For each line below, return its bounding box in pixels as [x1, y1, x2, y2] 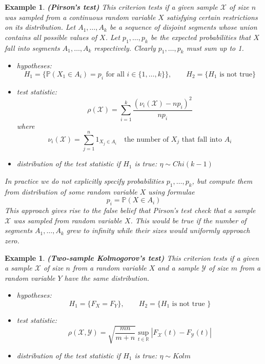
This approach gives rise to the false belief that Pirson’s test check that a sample [5, 205, 256, 216]
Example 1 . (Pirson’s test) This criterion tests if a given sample [5, 2, 218, 12]
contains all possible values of [5, 31, 97, 42]
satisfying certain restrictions [166, 11, 258, 22]
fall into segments [5, 42, 60, 53]
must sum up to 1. [186, 42, 244, 53]
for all [106, 70, 125, 78]
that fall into [181, 136, 222, 144]
